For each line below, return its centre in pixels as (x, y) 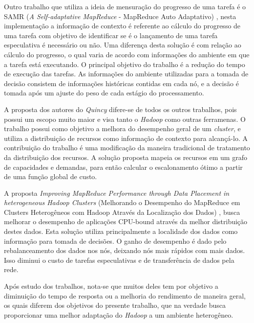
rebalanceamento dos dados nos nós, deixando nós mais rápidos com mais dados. (125, 250)
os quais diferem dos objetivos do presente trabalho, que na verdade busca (115, 305)
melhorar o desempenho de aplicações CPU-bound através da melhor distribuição (126, 221)
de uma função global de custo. (51, 176)
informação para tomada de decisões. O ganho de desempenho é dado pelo (115, 241)
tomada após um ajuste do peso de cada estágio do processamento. (104, 93)
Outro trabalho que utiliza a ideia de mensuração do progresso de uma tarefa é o (125, 6)
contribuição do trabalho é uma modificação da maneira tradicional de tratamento (127, 148)
